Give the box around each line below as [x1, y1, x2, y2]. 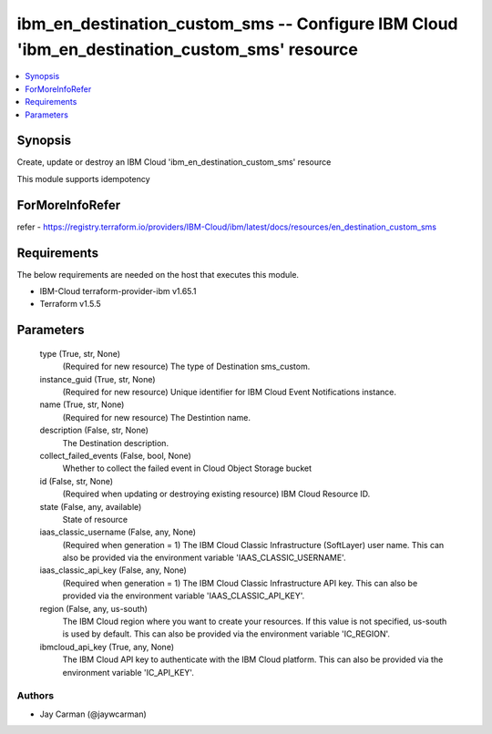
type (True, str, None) [39, 348, 121, 359]
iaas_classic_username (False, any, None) [39, 526, 196, 537]
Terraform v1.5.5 [39, 299, 102, 310]
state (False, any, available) [39, 501, 142, 512]
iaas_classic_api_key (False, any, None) [39, 565, 187, 576]
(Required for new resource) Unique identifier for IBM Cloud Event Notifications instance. [62, 386, 396, 397]
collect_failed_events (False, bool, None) [39, 450, 191, 461]
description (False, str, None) [39, 424, 149, 436]
